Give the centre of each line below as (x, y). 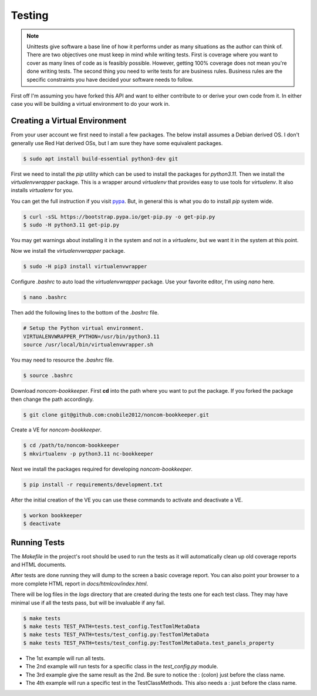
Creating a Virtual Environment (69, 121)
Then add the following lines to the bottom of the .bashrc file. (85, 313)
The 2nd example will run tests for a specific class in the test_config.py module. (122, 667)
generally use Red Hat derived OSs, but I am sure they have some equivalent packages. (117, 143)
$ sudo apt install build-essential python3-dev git (101, 158)
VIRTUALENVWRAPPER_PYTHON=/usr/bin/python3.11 (91, 336)
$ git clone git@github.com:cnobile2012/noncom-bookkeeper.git (116, 415)
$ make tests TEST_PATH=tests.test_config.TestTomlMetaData (112, 627)
